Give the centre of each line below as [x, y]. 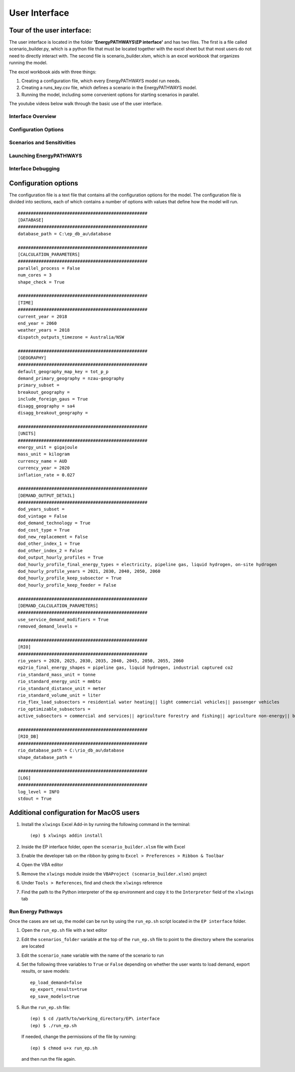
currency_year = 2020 [44, 468]
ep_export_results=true [59, 990]
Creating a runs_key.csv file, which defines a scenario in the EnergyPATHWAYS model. [109, 88]
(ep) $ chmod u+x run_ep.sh [64, 1048]
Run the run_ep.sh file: [46, 1007]
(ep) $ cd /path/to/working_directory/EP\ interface [95, 1019]
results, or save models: [45, 971]
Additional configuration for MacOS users [74, 812]
